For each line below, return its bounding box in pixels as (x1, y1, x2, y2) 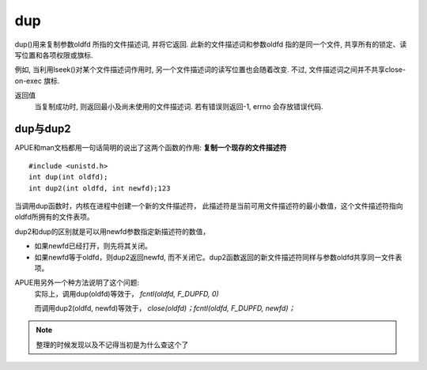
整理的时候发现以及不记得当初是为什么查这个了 (36, 340, 189, 349)
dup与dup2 (14, 123, 71, 136)
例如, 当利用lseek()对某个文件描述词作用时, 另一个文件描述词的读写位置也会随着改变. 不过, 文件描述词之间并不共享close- (14, 65, 406, 74)
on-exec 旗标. (14, 76, 60, 85)
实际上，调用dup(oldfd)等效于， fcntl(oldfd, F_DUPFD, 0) (34, 289, 219, 298)
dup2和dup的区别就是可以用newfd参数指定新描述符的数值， (14, 226, 210, 236)
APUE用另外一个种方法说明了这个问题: (14, 277, 140, 288)
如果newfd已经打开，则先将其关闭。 (34, 241, 152, 251)
